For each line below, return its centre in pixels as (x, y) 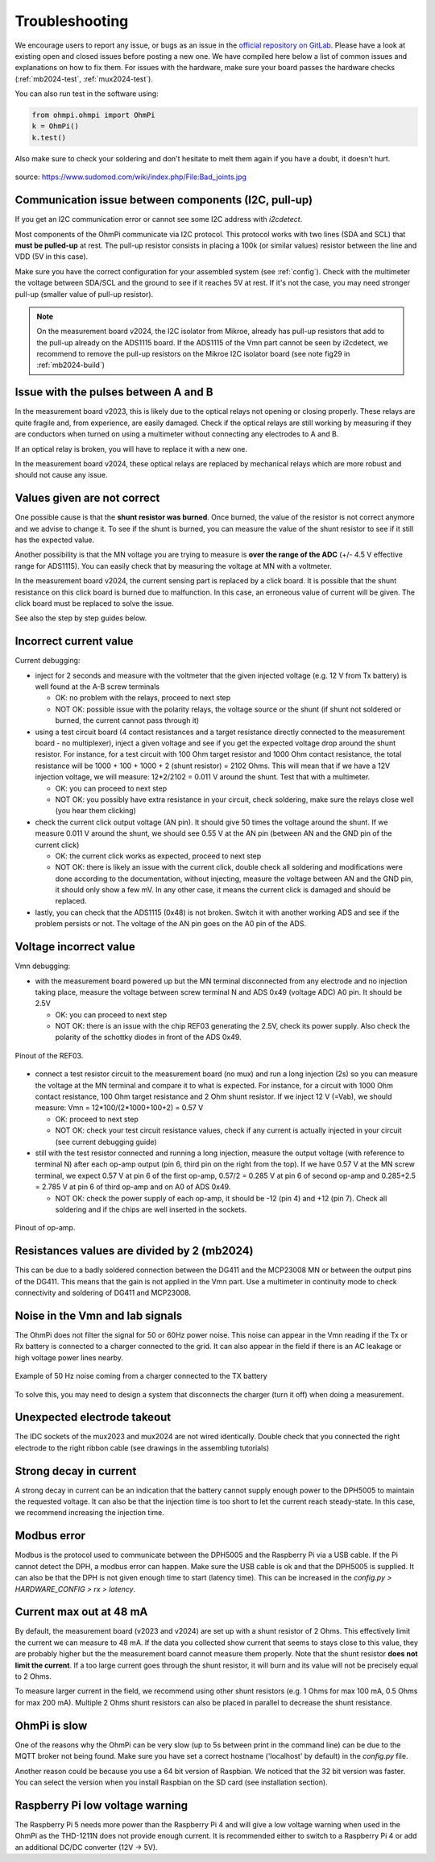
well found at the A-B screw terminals (97, 687)
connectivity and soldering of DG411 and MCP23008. (103, 1293)
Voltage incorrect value (75, 947)
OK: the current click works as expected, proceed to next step (158, 856)
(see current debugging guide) (106, 1142)
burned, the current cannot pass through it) (127, 720)
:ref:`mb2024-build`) (70, 365)
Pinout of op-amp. (45, 1228)
